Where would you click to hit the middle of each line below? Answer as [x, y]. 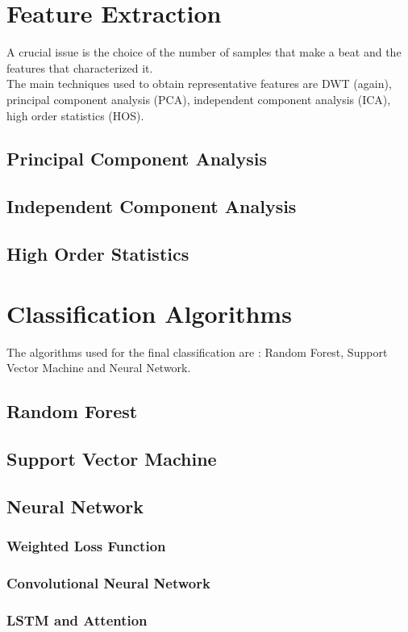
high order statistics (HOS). [75, 115]
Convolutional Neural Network [108, 582]
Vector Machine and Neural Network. [99, 368]
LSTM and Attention [77, 619]
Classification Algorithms [149, 313]
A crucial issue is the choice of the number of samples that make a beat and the [204, 52]
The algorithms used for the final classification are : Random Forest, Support [197, 352]
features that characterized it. [80, 67]
